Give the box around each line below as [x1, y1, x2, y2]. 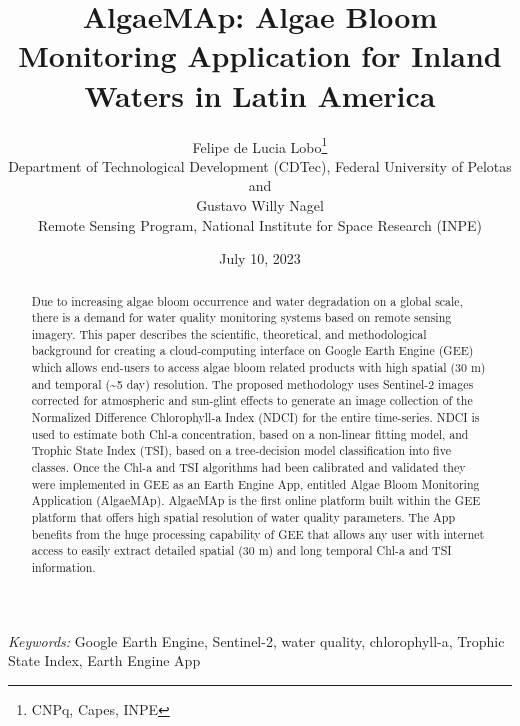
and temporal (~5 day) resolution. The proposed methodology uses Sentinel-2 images [31, 375, 474, 392]
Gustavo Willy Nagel [196, 194, 324, 215]
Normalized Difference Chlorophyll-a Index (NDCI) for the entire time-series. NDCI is [31, 409, 480, 426]
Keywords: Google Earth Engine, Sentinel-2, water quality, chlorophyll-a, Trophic [8, 630, 505, 651]
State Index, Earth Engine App [8, 650, 201, 671]
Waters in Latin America [84, 74, 436, 115]
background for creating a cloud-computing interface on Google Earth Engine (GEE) [31, 342, 474, 359]
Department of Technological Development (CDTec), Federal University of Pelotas [8, 155, 512, 176]
